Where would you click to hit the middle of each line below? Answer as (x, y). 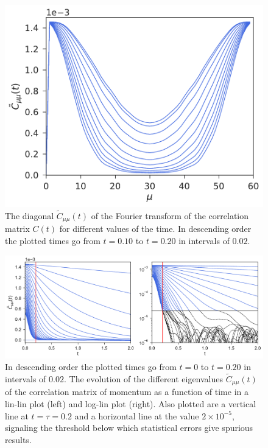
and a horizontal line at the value (137, 415)
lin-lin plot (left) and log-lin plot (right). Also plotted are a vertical (131, 404)
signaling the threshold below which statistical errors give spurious (129, 428)
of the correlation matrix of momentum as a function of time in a (127, 392)
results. (18, 439)
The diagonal (30, 215)
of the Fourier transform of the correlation (170, 215)
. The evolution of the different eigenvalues (143, 379)
